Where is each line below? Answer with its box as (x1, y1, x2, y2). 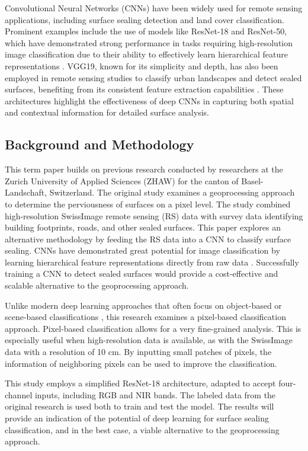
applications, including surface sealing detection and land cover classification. (5, 13, 284, 25)
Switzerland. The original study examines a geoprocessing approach (49, 186, 295, 199)
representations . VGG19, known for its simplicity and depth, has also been (5, 59, 278, 72)
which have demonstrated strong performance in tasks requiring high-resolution (5, 36, 293, 49)
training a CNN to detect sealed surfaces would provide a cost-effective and (5, 267, 278, 280)
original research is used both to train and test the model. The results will (5, 400, 274, 412)
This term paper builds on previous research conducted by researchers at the (5, 163, 283, 175)
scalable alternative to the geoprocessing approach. (5, 279, 189, 292)
